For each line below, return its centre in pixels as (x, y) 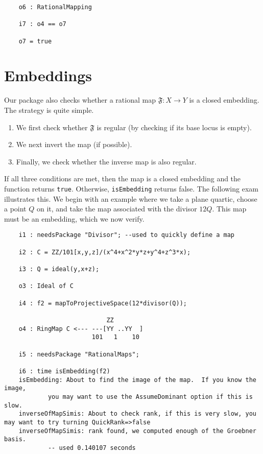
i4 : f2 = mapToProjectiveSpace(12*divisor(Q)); (103, 303)
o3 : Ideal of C (46, 286)
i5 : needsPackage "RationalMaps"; (79, 354)
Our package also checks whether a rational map (80, 100)
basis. (15, 439)
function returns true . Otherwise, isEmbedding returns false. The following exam (131, 188)
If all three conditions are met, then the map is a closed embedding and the (123, 178)
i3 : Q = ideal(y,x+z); (59, 269)
